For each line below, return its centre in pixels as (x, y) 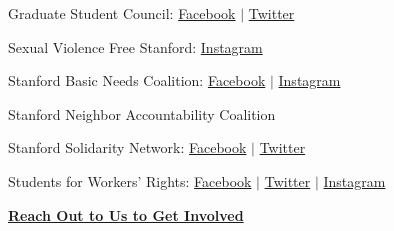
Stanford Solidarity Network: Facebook (127, 147)
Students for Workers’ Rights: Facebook (130, 180)
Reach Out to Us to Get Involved (126, 214)
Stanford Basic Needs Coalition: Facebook (137, 80)
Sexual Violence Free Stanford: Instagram (135, 46)
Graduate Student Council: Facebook (122, 13)
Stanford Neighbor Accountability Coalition (142, 113)
